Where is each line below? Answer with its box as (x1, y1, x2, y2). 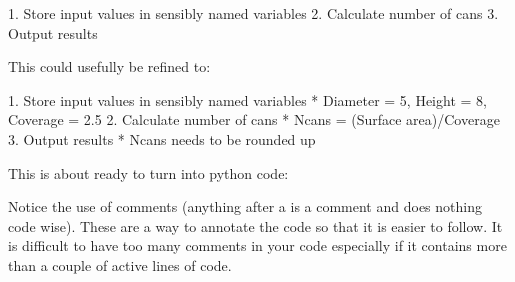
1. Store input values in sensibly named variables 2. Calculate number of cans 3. (8, 3, 499, 23)
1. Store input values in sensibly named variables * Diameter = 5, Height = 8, (8, 89, 487, 110)
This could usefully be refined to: (8, 56, 211, 77)
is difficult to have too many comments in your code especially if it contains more (8, 235, 507, 256)
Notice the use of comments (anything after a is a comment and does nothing (8, 196, 482, 217)
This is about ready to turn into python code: (8, 162, 289, 183)
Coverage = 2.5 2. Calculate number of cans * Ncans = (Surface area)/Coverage (8, 109, 500, 130)
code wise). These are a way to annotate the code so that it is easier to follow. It (8, 215, 503, 236)
